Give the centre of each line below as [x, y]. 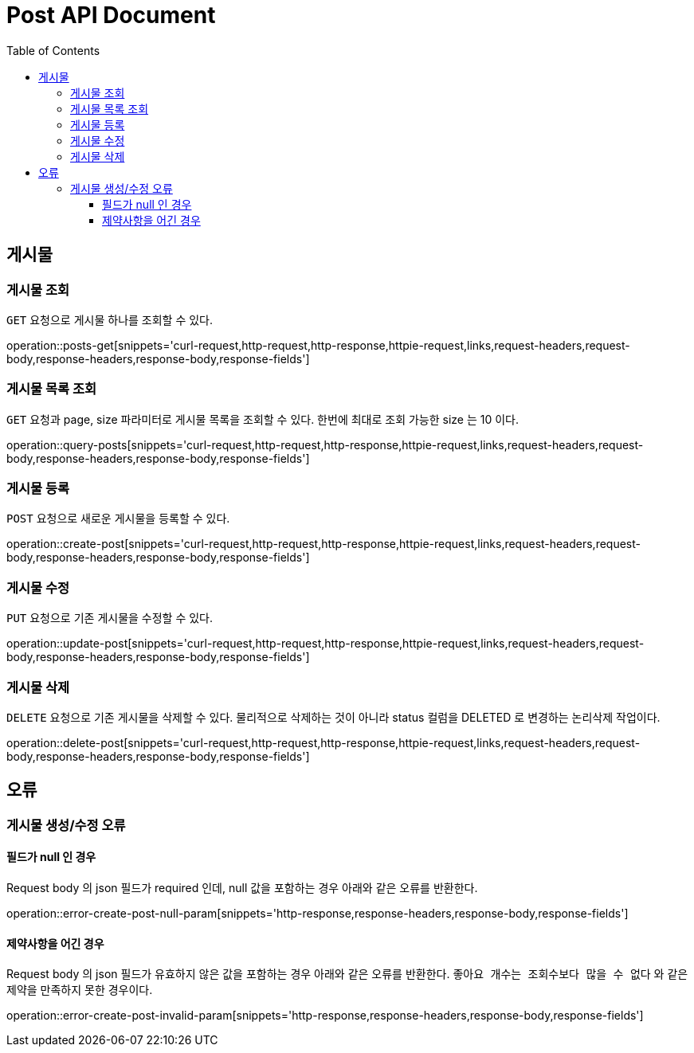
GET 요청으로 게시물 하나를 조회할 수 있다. [110, 319]
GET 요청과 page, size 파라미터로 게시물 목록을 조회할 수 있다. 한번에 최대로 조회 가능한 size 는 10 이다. [263, 419]
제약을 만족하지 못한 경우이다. [80, 990]
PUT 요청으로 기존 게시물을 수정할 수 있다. [110, 618]
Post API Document [111, 15]
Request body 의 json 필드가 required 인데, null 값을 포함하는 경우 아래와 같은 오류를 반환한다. [242, 888]
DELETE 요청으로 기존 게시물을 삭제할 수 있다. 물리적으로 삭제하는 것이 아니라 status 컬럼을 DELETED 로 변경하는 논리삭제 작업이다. [333, 717]
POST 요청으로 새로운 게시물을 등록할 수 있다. [118, 519]
